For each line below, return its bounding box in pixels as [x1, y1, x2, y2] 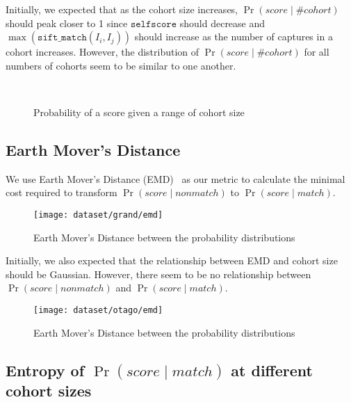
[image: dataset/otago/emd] [33, 305, 163, 315]
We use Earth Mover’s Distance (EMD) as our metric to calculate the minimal [6, 171, 345, 186]
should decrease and [179, 15, 266, 30]
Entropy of [6, 359, 85, 380]
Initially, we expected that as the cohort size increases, [6, 2, 238, 16]
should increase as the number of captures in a [134, 29, 333, 44]
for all [304, 45, 329, 59]
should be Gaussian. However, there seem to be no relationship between [6, 266, 311, 281]
